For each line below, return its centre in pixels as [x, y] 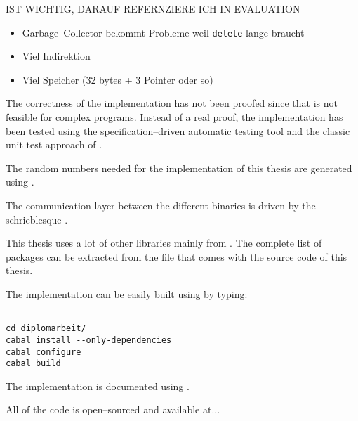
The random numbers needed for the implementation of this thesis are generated [179, 168]
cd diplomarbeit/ [46, 329]
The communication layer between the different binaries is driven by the [161, 205]
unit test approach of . [54, 144]
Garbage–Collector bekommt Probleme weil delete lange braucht [163, 32]
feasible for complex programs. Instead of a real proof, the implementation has [174, 117]
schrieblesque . [37, 219]
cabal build [33, 364]
